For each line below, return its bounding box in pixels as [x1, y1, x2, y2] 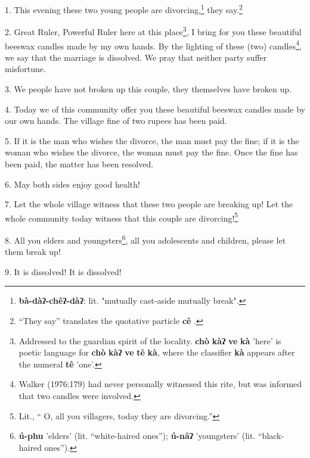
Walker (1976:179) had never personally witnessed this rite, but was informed [18, 378, 302, 390]
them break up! [5, 245, 61, 258]
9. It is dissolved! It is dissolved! [5, 265, 122, 278]
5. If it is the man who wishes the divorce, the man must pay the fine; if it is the [5, 134, 299, 147]
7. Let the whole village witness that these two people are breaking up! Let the [5, 198, 293, 210]
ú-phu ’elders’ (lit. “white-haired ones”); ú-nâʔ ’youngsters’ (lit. [18, 429, 256, 442]
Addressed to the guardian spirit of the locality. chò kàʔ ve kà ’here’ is [18, 334, 281, 347]
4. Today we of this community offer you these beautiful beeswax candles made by [5, 102, 305, 115]
